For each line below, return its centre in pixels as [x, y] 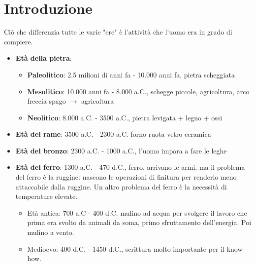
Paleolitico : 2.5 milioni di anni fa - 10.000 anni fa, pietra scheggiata [131, 74]
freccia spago [47, 101]
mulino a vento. [51, 232]
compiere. [18, 41]
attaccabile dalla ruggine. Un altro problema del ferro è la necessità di [121, 186]
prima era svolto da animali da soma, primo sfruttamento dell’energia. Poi [139, 222]
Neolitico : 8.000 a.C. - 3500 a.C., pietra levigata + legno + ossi [125, 117]
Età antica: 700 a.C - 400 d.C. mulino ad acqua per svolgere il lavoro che [137, 212]
